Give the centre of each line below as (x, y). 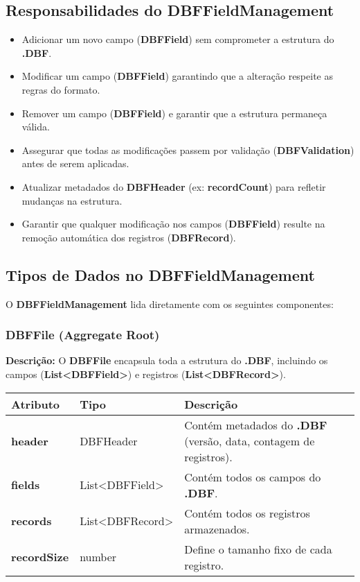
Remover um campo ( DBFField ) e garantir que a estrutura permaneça (174, 113)
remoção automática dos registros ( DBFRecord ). (129, 237)
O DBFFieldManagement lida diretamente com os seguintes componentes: (170, 303)
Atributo (36, 404)
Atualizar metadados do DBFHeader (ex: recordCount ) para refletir (174, 186)
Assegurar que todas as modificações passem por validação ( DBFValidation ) (188, 149)
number (98, 557)
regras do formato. (61, 89)
